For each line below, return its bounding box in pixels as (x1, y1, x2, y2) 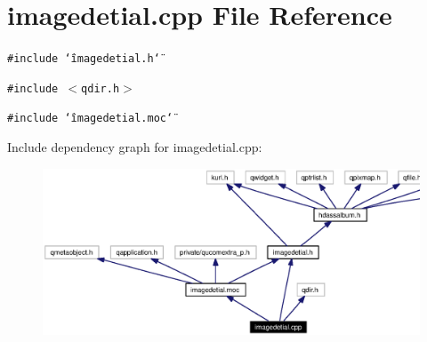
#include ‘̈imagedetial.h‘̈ (7, 52, 160, 66)
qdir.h (81, 82, 120, 95)
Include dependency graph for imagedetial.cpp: (7, 138, 262, 156)
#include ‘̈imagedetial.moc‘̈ (7, 112, 173, 125)
